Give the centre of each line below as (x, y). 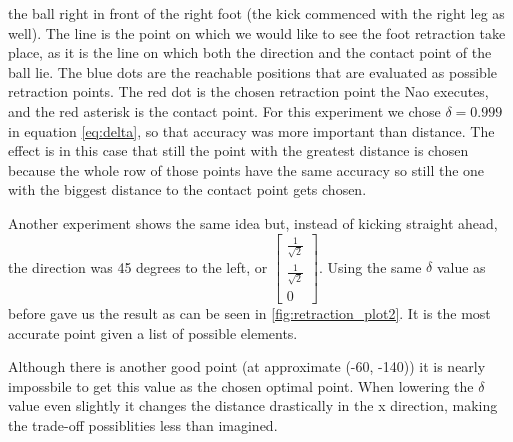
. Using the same (370, 266)
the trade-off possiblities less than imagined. (143, 425)
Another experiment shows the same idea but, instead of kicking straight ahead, (253, 222)
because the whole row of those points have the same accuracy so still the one (246, 169)
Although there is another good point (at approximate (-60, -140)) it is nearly (247, 366)
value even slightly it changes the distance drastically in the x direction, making (253, 405)
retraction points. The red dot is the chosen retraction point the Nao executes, (248, 91)
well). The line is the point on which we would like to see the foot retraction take (257, 32)
